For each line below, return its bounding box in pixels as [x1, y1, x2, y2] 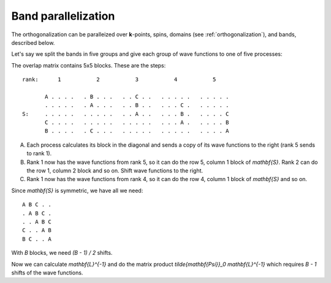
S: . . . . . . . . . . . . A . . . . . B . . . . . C [22, 110, 229, 117]
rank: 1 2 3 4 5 [22, 76, 216, 83]
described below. [11, 39, 55, 46]
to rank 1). [26, 150, 52, 157]
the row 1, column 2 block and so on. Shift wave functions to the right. [26, 167, 204, 174]
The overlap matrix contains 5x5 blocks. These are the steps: [11, 61, 166, 69]
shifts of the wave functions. [11, 269, 83, 276]
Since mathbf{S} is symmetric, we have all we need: [11, 187, 143, 194]
